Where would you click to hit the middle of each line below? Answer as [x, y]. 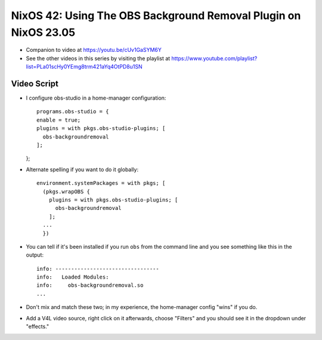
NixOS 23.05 [43, 32]
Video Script [35, 84]
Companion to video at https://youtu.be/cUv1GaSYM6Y [94, 50]
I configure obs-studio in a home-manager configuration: [96, 98]
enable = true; [59, 120]
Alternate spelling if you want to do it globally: [82, 169]
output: [35, 255]
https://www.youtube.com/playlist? [214, 58]
